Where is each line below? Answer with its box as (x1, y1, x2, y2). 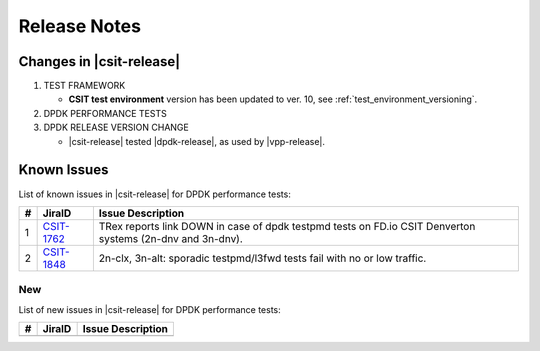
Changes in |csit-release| (18, 53, 181, 70)
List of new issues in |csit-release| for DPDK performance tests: (18, 303, 282, 315)
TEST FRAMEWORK (43, 80, 126, 92)
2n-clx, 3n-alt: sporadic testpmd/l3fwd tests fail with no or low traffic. (98, 251, 427, 265)
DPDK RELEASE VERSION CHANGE (43, 121, 189, 134)
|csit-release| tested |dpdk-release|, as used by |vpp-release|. (68, 135, 325, 147)
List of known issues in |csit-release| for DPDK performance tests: (18, 188, 292, 200)
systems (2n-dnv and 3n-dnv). (98, 231, 244, 245)
